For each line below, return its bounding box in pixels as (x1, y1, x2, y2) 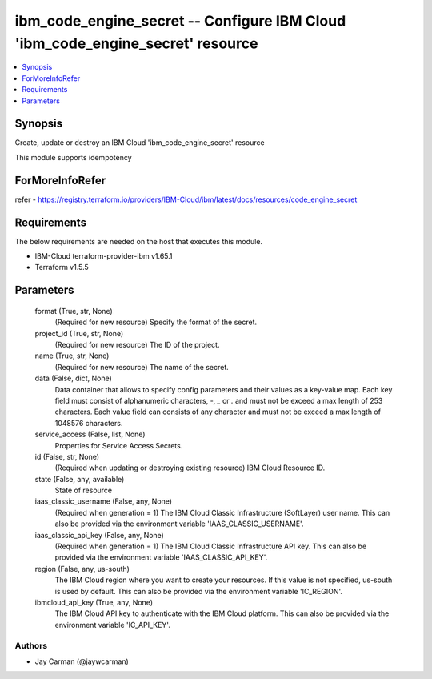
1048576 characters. (54, 418, 123, 428)
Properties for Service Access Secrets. (54, 440, 183, 450)
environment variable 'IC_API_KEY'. (54, 620, 171, 629)
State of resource (54, 485, 113, 496)
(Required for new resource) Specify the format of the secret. (54, 317, 258, 327)
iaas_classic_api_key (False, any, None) (34, 530, 164, 540)
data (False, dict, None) (34, 373, 112, 384)
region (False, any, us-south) (34, 564, 130, 573)
